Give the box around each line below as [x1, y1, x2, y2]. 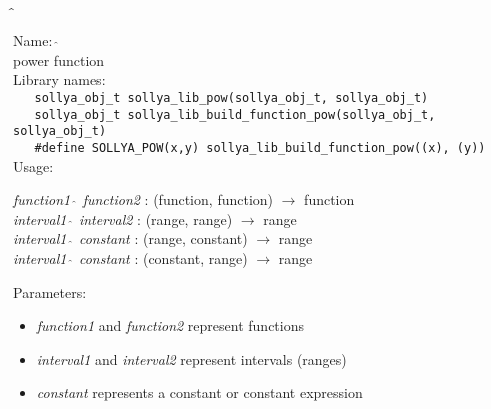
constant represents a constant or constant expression [36, 382, 363, 403]
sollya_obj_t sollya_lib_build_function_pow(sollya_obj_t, [34, 107, 436, 122]
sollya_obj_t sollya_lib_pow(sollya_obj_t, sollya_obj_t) [34, 90, 429, 105]
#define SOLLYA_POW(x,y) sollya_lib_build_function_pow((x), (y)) [34, 140, 486, 155]
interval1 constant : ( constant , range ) [13, 247, 248, 268]
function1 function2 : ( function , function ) [13, 189, 274, 210]
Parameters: [13, 281, 87, 302]
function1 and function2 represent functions [36, 315, 304, 336]
